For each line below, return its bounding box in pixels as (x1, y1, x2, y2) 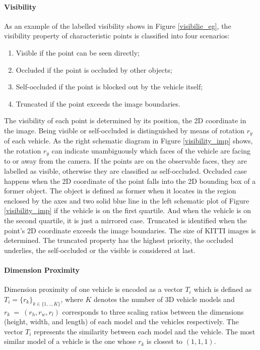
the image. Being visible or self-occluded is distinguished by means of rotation (4, 125, 245, 135)
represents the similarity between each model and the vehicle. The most (34, 326, 255, 336)
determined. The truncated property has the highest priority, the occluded (4, 235, 234, 245)
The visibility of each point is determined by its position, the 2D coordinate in (4, 115, 246, 126)
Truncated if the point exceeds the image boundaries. (16, 98, 180, 109)
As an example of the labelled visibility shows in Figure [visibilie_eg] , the (4, 20, 231, 31)
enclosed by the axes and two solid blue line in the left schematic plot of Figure (4, 195, 249, 206)
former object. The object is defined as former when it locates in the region (4, 185, 236, 196)
